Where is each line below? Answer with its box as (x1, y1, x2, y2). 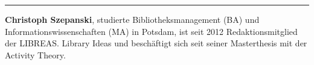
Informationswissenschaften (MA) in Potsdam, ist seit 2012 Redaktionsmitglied (5, 25, 298, 37)
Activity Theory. (5, 48, 66, 61)
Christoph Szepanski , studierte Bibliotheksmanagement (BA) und (5, 13, 260, 25)
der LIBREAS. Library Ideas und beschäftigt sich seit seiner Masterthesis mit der (5, 37, 307, 49)
